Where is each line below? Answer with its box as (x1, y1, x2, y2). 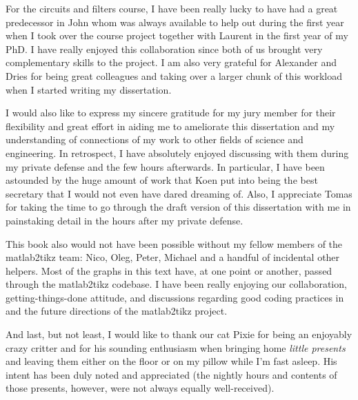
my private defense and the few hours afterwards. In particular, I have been (6, 159, 325, 173)
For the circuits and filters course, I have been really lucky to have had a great (6, 1, 338, 15)
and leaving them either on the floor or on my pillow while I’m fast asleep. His (6, 354, 337, 368)
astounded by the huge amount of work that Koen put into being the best (6, 173, 318, 187)
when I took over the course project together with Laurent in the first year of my (6, 28, 348, 43)
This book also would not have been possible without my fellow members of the (6, 236, 343, 251)
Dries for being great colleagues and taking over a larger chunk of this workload (6, 68, 342, 83)
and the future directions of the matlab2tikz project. (6, 304, 228, 318)
